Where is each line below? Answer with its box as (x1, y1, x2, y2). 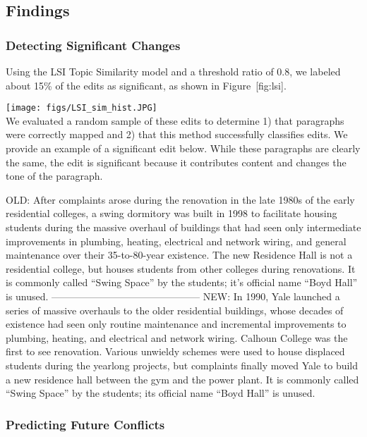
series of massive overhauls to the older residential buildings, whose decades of (6, 302, 344, 317)
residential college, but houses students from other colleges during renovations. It (6, 261, 356, 276)
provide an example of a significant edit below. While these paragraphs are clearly (6, 141, 361, 156)
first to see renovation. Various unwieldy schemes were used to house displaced (6, 344, 345, 359)
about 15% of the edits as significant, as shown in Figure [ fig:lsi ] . (6, 78, 287, 92)
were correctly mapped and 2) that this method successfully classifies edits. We (6, 127, 348, 142)
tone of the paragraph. (6, 168, 103, 183)
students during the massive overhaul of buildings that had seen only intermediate (6, 220, 361, 234)
